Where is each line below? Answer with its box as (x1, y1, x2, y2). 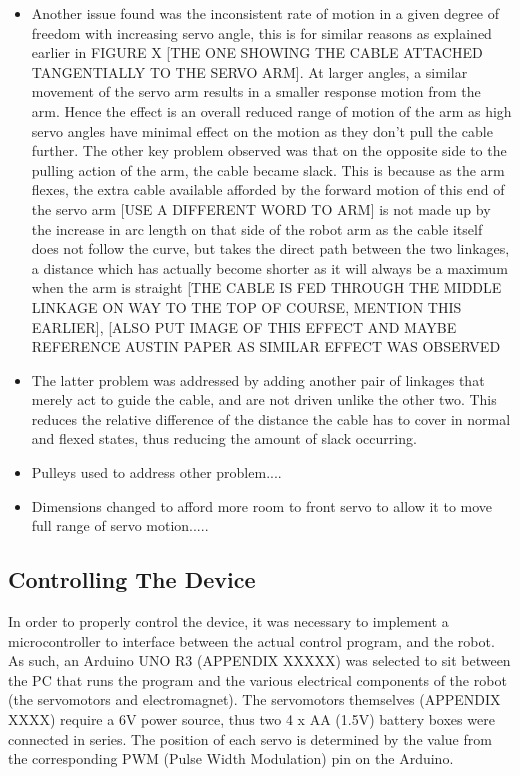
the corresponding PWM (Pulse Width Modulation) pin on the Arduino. (8, 748, 454, 769)
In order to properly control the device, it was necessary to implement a (8, 611, 449, 632)
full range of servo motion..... (31, 515, 209, 536)
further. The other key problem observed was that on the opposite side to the (31, 140, 507, 161)
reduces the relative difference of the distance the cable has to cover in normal (31, 408, 511, 429)
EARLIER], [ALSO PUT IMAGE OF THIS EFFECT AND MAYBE (31, 316, 457, 337)
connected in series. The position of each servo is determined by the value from (8, 728, 492, 749)
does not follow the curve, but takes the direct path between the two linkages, (31, 238, 510, 259)
